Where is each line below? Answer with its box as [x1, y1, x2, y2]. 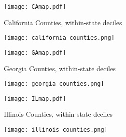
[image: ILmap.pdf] [4, 95, 66, 102]
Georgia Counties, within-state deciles [4, 63, 116, 73]
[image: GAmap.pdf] [4, 49, 66, 56]
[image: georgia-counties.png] [4, 80, 104, 88]
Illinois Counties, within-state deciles [4, 109, 113, 119]
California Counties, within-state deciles [4, 17, 122, 27]
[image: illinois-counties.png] [4, 126, 108, 134]
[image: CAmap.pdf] [4, 3, 66, 10]
